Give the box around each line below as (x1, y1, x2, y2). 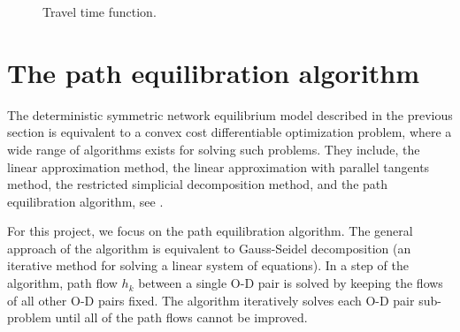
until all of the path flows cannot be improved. (55, 308, 308, 327)
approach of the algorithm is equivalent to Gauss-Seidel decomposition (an (7, 238, 411, 257)
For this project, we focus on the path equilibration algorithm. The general (7, 222, 413, 240)
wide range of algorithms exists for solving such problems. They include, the (7, 140, 420, 158)
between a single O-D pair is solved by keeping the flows (138, 274, 443, 292)
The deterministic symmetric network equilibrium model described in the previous (7, 105, 453, 124)
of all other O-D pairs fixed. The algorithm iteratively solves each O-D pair (7, 290, 415, 309)
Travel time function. (42, 3, 157, 20)
